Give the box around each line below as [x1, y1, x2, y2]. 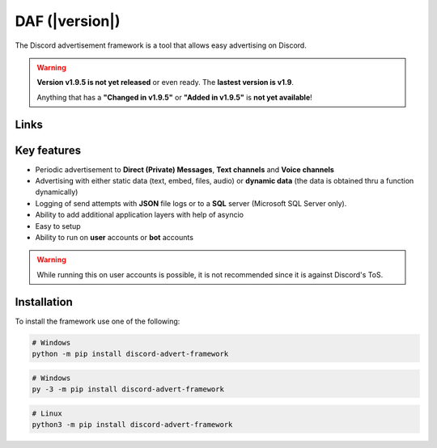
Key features [15, 143, 81, 157]
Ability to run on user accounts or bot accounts [35, 232, 194, 242]
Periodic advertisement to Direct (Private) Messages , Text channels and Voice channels [35, 164, 335, 174]
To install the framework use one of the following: [15, 316, 180, 326]
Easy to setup [35, 221, 81, 230]
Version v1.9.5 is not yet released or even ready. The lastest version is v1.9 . [36, 78, 295, 87]
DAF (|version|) [15, 12, 121, 30]
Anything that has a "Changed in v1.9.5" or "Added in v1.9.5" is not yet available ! [36, 92, 313, 102]
